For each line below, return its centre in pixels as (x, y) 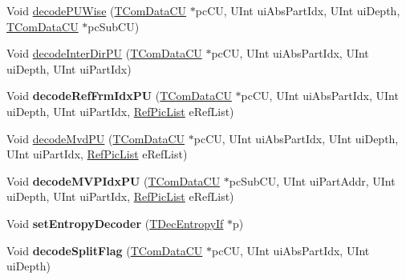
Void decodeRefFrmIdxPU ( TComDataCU (119, 96)
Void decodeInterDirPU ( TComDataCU (104, 53)
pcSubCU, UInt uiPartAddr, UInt (312, 180)
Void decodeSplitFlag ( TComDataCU (105, 250)
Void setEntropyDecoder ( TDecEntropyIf (115, 223)
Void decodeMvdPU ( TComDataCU (96, 138)
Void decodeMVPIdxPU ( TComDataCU (114, 180)
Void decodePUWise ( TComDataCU (97, 10)
